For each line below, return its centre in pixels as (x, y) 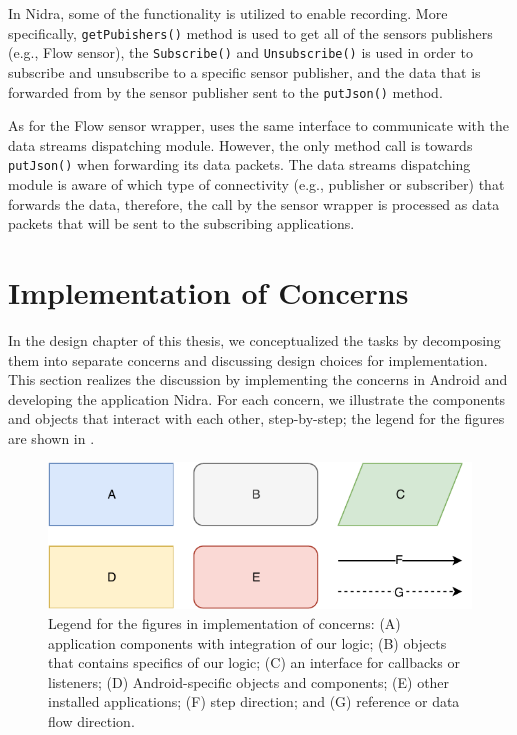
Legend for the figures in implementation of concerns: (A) (224, 622)
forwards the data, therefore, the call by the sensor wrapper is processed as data (254, 203)
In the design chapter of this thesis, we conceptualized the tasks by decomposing (254, 339)
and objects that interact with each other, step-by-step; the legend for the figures (256, 418)
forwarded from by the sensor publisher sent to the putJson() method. (225, 91)
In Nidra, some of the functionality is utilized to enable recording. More (228, 13)
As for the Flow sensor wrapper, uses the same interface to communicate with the (258, 125)
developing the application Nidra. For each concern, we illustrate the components (257, 398)
